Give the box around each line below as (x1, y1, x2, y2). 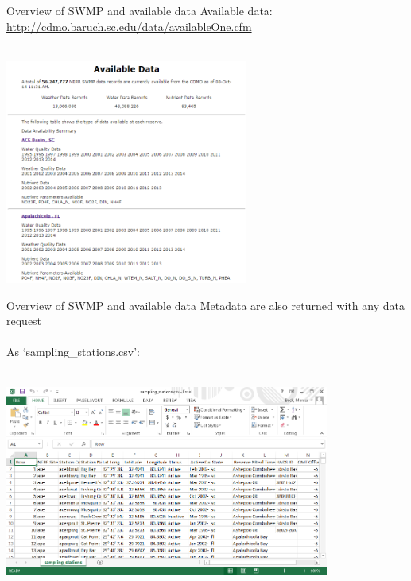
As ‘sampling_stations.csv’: (6, 343, 140, 360)
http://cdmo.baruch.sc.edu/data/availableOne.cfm (6, 17, 252, 34)
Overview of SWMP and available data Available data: (6, 2, 273, 18)
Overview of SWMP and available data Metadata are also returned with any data (6, 296, 405, 313)
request (6, 312, 42, 329)
